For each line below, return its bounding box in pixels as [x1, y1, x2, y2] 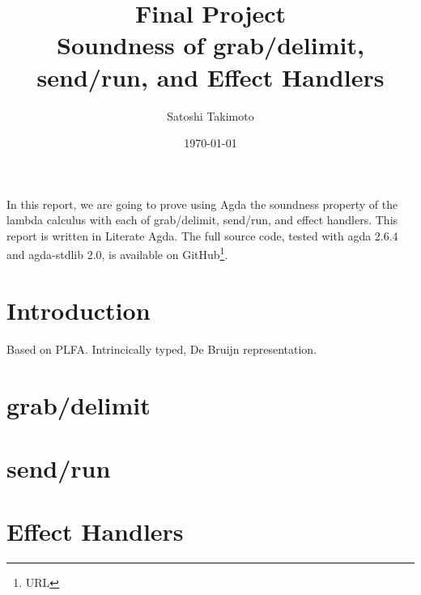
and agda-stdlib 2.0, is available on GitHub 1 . [6, 244, 228, 263]
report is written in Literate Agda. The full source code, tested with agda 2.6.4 [6, 227, 398, 244]
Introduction [6, 293, 151, 326]
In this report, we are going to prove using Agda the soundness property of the [6, 195, 398, 212]
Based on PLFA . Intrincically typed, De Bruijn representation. [6, 340, 317, 357]
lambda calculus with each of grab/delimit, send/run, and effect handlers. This [6, 211, 398, 228]
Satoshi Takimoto [167, 107, 254, 124]
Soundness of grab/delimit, [57, 28, 364, 62]
